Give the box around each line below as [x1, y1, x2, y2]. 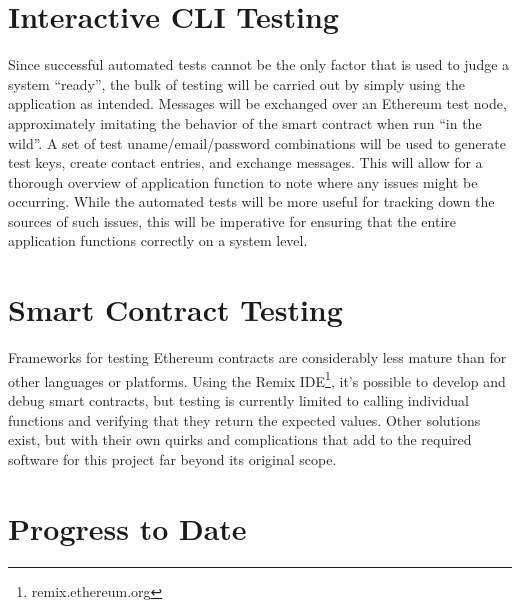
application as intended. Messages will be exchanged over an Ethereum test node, [8, 93, 507, 114]
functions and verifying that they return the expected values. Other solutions [8, 409, 481, 430]
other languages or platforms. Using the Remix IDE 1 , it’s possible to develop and [8, 367, 506, 391]
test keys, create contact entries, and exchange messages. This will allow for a [8, 152, 483, 173]
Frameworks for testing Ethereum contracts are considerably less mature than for [8, 347, 507, 368]
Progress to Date [8, 507, 247, 548]
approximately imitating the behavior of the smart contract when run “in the [8, 112, 482, 133]
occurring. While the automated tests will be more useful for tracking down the [8, 191, 495, 212]
